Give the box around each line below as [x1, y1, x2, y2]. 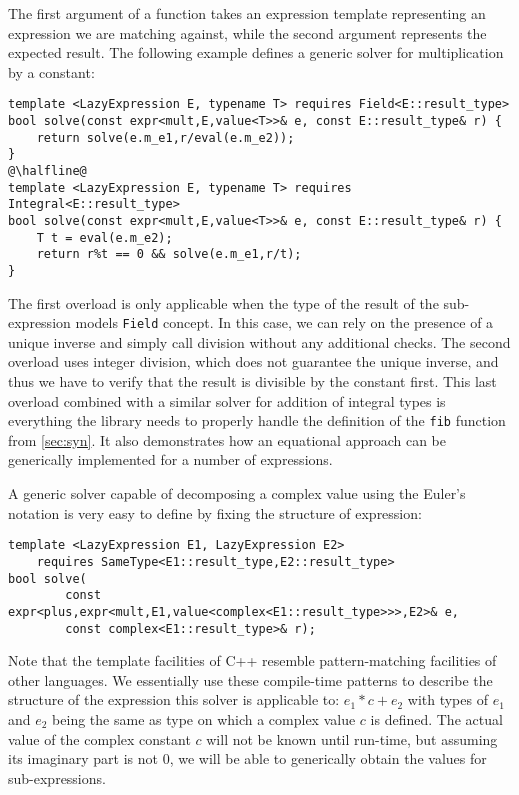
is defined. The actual [370, 708, 503, 729]
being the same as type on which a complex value [52, 708, 356, 729]
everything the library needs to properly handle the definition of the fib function [8, 410, 506, 431]
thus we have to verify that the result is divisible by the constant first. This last [8, 371, 497, 392]
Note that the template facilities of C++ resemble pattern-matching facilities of [8, 650, 497, 671]
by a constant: [8, 61, 95, 82]
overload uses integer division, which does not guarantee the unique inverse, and [8, 351, 499, 372]
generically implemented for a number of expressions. [8, 449, 333, 470]
